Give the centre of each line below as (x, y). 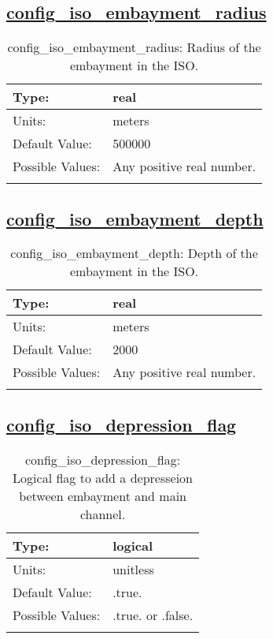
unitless (133, 569)
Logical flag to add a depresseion (103, 477)
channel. (103, 514)
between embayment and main (103, 495)
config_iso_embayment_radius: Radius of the (134, 47)
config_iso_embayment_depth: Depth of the (134, 253)
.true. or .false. (153, 615)
